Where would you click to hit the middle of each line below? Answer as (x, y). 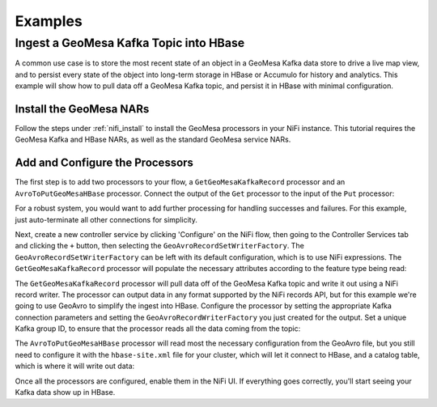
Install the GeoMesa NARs (82, 109)
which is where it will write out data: (75, 366)
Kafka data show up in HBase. (65, 392)
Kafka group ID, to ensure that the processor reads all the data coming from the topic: (158, 329)
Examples (49, 21)
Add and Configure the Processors (104, 163)
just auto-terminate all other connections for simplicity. (106, 219)
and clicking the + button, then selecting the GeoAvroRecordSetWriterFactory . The (160, 246)
